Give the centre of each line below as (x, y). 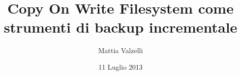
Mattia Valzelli (120, 50)
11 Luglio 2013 (120, 66)
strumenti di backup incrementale (120, 27)
